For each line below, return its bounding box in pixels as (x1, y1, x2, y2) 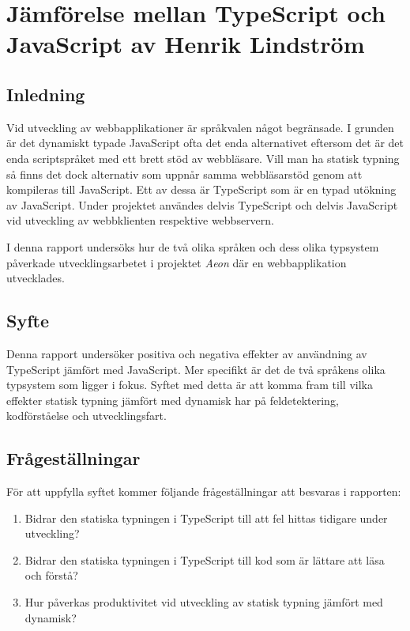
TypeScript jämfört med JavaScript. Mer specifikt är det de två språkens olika (6, 361, 386, 377)
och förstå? (24, 567, 78, 584)
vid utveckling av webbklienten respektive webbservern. (6, 212, 274, 229)
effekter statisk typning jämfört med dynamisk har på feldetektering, (6, 391, 339, 408)
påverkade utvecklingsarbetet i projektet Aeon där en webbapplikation (6, 254, 347, 270)
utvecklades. (6, 270, 65, 286)
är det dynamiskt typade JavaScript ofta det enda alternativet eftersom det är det (6, 134, 404, 151)
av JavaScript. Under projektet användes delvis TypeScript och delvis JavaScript (6, 196, 398, 213)
